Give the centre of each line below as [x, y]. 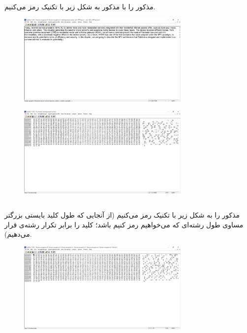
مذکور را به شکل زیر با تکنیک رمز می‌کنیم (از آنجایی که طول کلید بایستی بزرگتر [122, 215]
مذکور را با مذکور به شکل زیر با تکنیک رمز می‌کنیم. [80, 7]
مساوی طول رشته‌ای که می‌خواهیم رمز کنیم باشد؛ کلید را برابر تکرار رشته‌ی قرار [124, 224]
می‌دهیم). [18, 234]
